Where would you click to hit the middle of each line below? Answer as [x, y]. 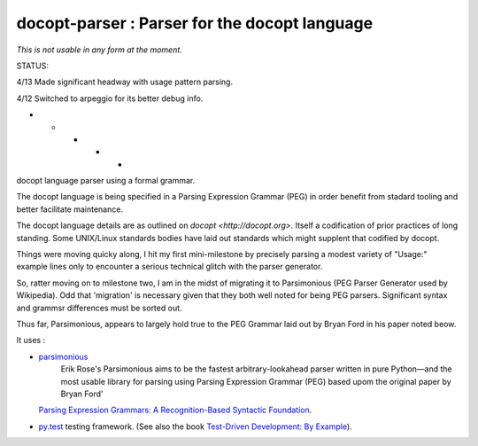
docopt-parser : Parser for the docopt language [195, 23]
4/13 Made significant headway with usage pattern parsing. [125, 82]
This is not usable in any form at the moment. [100, 50]
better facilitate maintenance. [70, 209]
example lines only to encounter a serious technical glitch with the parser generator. [170, 267]
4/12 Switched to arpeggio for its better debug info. [110, 98]
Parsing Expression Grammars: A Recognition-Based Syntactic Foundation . [175, 410]
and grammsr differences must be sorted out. [99, 308]
